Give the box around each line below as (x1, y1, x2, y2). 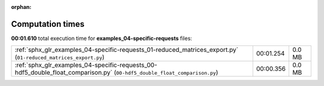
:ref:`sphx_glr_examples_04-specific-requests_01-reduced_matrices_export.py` (14, 45, 239, 54)
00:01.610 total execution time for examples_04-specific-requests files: (11, 35, 192, 42)
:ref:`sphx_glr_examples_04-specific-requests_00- (14, 61, 158, 69)
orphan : (11, 4, 32, 10)
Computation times (11, 19, 85, 29)
